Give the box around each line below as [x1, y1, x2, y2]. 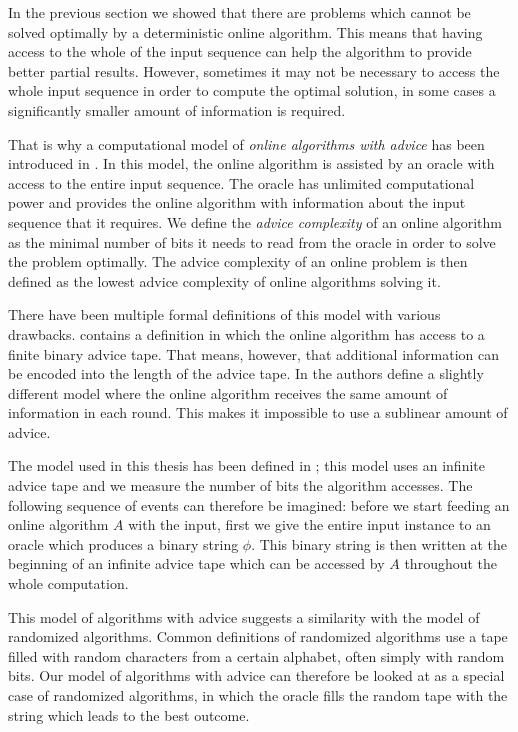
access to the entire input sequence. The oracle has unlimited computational [8, 172, 475, 193]
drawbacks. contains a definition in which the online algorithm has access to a [8, 323, 485, 344]
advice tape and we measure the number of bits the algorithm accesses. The [8, 475, 473, 496]
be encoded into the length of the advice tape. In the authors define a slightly [8, 363, 484, 384]
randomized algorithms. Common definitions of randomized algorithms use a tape [8, 626, 508, 647]
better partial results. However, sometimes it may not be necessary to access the [8, 60, 500, 81]
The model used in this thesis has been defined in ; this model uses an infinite [8, 455, 485, 476]
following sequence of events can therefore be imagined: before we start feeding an [8, 494, 510, 515]
